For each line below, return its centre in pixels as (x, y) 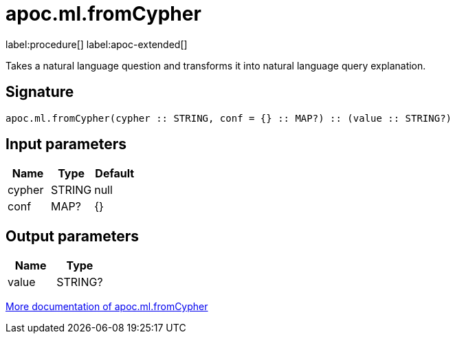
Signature (40, 92)
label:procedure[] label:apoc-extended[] (97, 44)
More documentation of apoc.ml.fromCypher (107, 307)
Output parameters (72, 236)
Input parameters (66, 144)
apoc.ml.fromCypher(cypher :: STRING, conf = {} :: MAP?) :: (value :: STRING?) (229, 118)
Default (115, 174)
